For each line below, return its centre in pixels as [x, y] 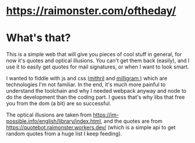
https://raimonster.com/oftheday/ [91, 11]
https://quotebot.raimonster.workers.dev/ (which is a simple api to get [91, 128]
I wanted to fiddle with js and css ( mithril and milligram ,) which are [87, 79]
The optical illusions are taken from [49, 115]
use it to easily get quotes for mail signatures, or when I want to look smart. [97, 67]
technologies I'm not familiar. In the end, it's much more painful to [86, 84]
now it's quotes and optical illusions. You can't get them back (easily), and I [98, 61]
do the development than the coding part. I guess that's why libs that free [95, 97]
